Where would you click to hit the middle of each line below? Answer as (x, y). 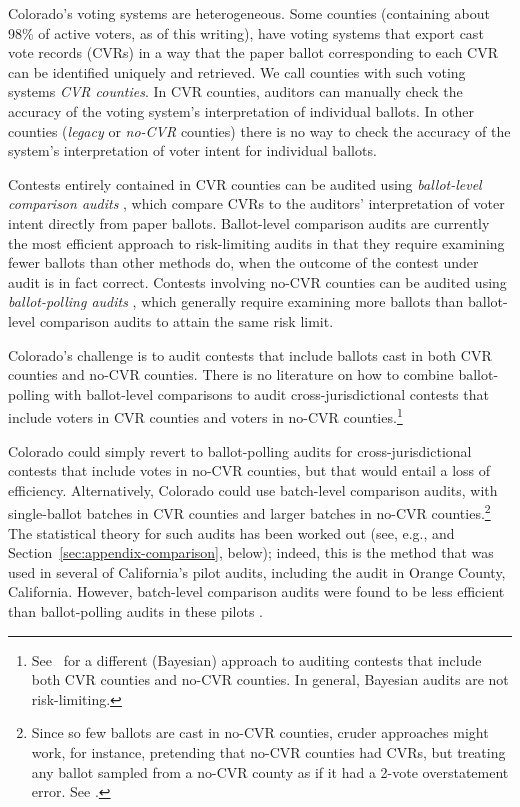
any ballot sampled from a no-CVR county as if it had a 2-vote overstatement (270, 771)
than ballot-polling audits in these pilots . (136, 610)
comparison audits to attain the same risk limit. (186, 320)
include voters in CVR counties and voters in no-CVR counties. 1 (205, 415)
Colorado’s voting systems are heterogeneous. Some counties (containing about (249, 13)
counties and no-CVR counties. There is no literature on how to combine (231, 374)
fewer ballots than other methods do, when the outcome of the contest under (243, 262)
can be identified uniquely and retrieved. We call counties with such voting (237, 71)
